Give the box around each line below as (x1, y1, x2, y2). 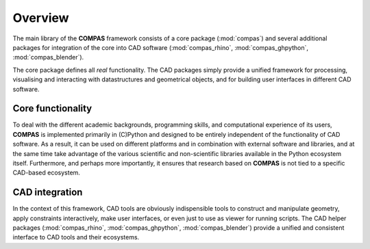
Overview (12, 10, 69, 25)
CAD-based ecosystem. (12, 168, 80, 177)
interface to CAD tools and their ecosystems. (12, 233, 140, 241)
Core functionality (12, 103, 92, 114)
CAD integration (12, 187, 83, 198)
